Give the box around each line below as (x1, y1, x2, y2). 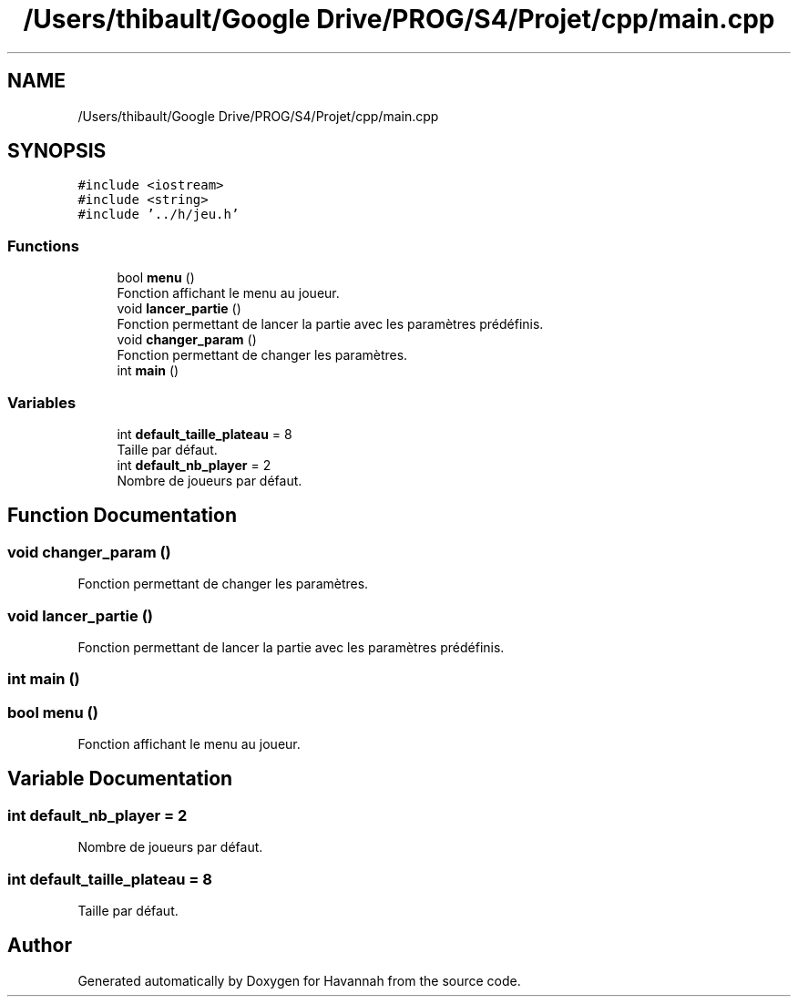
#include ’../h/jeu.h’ (77, 207, 240, 222)
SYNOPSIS (7, 139, 107, 163)
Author (7, 934, 72, 958)
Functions (7, 236, 79, 255)
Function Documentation (7, 504, 237, 528)
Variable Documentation (7, 767, 233, 791)
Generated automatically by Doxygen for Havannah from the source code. (77, 972, 521, 989)
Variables (7, 393, 77, 412)
